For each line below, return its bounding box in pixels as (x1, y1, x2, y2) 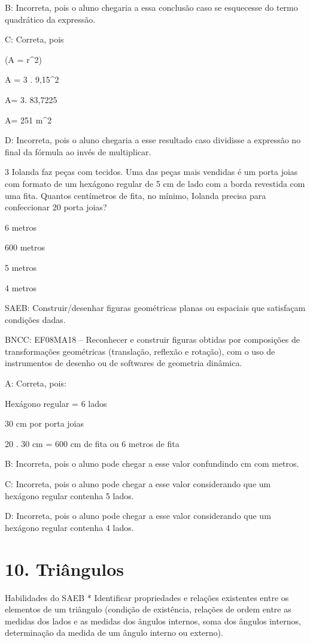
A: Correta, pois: (5, 377, 66, 390)
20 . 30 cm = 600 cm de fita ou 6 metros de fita (5, 437, 180, 449)
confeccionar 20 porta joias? (5, 201, 107, 213)
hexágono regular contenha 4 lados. (5, 521, 134, 533)
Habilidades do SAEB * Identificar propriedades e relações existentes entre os (5, 591, 289, 603)
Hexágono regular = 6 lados (5, 397, 107, 409)
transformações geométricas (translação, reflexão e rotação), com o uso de (5, 345, 275, 357)
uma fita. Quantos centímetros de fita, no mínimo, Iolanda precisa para (5, 189, 266, 201)
